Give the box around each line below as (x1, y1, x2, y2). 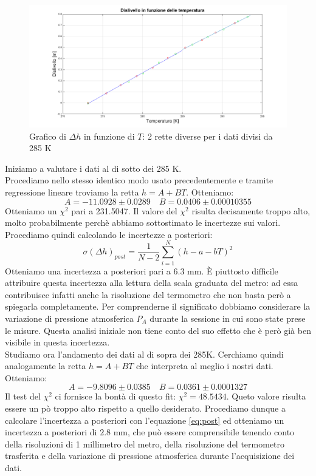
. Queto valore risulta (226, 390, 306, 403)
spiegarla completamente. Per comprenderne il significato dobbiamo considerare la (5, 300, 311, 313)
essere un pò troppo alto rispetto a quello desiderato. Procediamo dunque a (5, 402, 286, 415)
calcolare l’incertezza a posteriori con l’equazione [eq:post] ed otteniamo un (5, 413, 284, 426)
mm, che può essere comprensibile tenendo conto (113, 426, 295, 438)
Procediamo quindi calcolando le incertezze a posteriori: (5, 228, 213, 240)
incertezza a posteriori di (5, 426, 97, 438)
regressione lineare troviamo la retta (5, 186, 139, 199)
